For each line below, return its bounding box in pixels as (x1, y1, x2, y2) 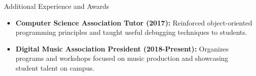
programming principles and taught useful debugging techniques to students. (15, 27, 247, 37)
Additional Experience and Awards (4, 1, 110, 11)
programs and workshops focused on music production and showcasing (15, 53, 228, 63)
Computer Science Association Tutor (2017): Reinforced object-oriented (15, 17, 253, 27)
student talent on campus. (15, 62, 95, 73)
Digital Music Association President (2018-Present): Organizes (15, 43, 229, 53)
